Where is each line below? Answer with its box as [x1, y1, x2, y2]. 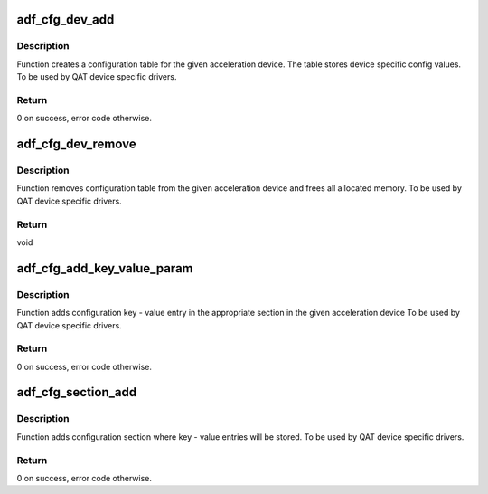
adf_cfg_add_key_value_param [16, 261, 193, 276]
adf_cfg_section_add [16, 385, 137, 400]
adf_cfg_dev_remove [16, 137, 136, 152]
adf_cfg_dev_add [16, 12, 115, 27]
